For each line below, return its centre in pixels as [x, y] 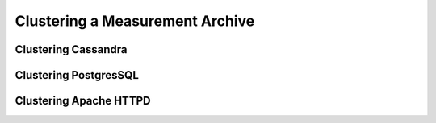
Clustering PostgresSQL [77, 75]
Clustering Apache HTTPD [83, 101]
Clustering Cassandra [71, 49]
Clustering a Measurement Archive [135, 21]
